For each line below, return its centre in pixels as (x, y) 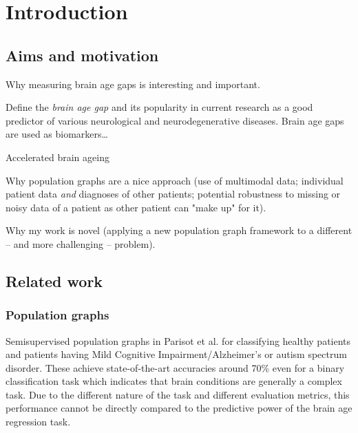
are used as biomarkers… (57, 134)
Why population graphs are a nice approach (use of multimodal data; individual (175, 180)
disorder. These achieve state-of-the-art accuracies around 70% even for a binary (175, 367)
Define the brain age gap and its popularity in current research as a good (159, 107)
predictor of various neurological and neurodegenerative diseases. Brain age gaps (175, 120)
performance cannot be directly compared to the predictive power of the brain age (179, 408)
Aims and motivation (82, 55)
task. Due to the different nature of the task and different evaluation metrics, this (178, 394)
